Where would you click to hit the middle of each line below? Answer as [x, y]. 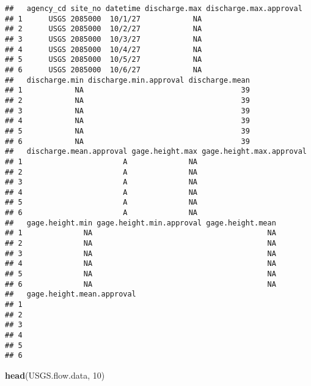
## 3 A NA [101, 182]
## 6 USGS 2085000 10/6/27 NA [104, 70]
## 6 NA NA [141, 284]
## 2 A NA [101, 172]
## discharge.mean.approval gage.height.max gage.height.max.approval [156, 152]
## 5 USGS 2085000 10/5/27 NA [104, 60]
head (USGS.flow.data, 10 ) [55, 375]
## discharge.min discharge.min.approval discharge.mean [127, 80]
